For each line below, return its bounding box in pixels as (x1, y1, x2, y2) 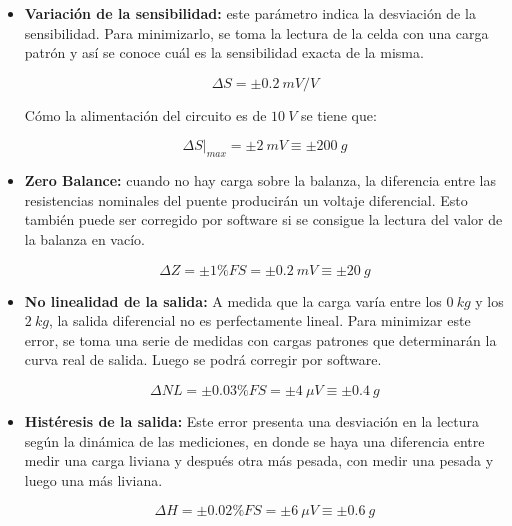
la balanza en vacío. (24, 228, 145, 249)
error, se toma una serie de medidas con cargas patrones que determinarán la (24, 329, 497, 350)
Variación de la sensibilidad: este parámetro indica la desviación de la (24, 3, 476, 23)
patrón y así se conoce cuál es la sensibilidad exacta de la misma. (24, 42, 424, 63)
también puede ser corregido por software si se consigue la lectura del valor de (24, 209, 503, 230)
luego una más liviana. (24, 469, 163, 490)
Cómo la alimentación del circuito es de (24, 104, 267, 125)
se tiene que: (300, 104, 377, 125)
